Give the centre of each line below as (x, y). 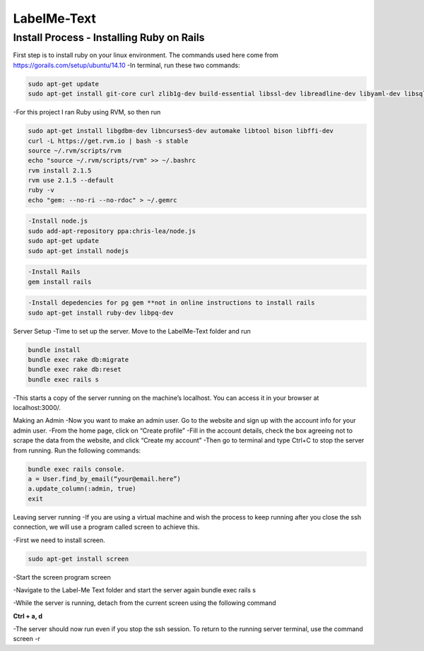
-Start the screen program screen (62, 577)
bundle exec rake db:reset (75, 370)
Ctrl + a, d (28, 616)
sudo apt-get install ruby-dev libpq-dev (101, 312)
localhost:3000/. (37, 408)
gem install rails (60, 282)
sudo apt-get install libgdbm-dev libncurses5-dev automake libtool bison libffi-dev (181, 131)
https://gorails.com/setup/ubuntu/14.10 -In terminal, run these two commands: (126, 65)
